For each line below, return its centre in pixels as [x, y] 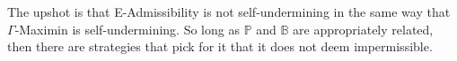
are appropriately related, [363, 29]
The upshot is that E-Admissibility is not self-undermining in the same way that [229, 11]
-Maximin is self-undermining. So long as [127, 29]
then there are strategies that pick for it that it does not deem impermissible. [220, 46]
